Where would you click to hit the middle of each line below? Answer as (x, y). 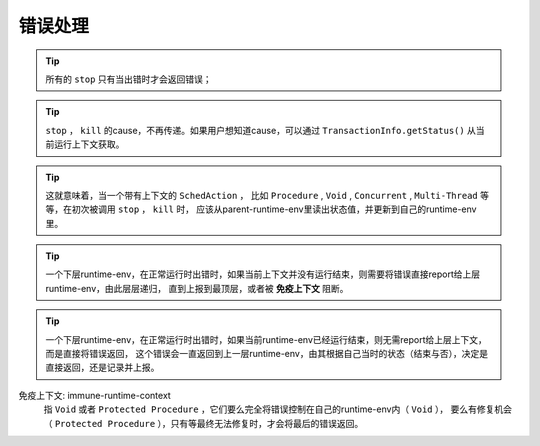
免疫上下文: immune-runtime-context (95, 395)
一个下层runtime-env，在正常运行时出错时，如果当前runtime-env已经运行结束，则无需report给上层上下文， (266, 339)
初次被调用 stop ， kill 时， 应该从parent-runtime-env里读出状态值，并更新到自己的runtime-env (274, 209)
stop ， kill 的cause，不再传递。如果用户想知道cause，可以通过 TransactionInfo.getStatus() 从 (261, 130)
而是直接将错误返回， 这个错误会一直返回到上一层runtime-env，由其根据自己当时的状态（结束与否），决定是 (267, 354)
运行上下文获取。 (89, 144)
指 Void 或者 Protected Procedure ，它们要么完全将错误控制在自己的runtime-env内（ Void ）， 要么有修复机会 (277, 409)
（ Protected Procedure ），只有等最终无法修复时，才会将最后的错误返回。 (203, 423)
